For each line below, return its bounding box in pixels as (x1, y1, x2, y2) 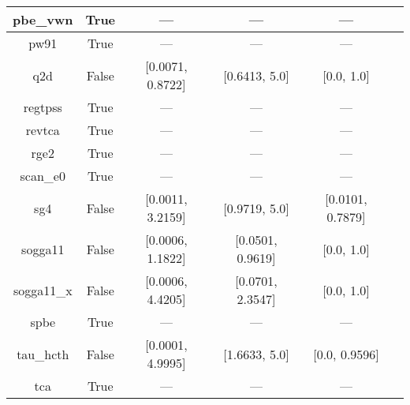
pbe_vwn (13, 10, 73, 28)
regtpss (23, 98, 62, 116)
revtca (25, 121, 60, 139)
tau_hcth (17, 344, 69, 363)
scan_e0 (20, 167, 65, 185)
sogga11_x (13, 280, 73, 299)
